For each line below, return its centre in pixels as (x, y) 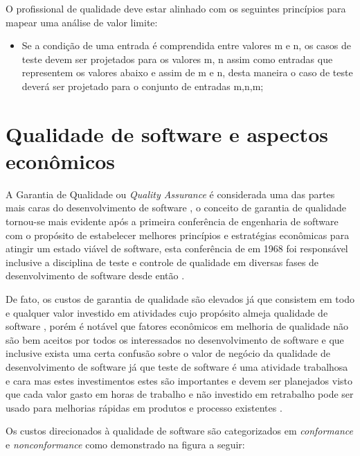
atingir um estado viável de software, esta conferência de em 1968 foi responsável (177, 248)
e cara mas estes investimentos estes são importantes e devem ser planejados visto (179, 380)
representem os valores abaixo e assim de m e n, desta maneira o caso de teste (187, 72)
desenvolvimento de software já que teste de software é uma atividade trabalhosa (177, 367)
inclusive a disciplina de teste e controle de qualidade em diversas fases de (162, 262)
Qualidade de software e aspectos (167, 133)
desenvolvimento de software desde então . (95, 275)
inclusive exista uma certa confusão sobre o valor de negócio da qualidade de (168, 353)
